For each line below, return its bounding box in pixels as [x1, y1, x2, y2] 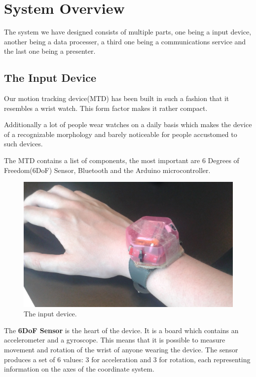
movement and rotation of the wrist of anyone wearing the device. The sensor [4, 344, 238, 355]
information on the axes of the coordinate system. [4, 364, 154, 374]
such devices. [4, 138, 43, 149]
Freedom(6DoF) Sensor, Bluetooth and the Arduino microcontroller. [4, 165, 211, 175]
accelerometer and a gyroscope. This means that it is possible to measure [4, 335, 225, 345]
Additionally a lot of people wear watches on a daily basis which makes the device [4, 119, 252, 130]
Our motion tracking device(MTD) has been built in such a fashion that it [4, 93, 229, 103]
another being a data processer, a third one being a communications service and [4, 36, 246, 46]
